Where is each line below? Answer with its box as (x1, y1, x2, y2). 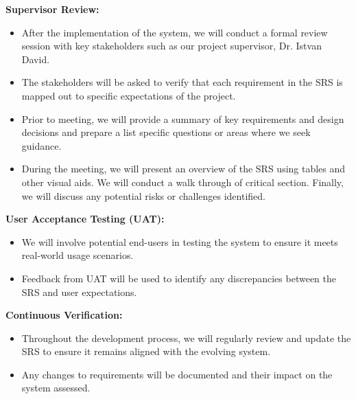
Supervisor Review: (5, 2, 99, 16)
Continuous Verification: (5, 308, 123, 322)
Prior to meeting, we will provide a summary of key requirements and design (21, 111, 344, 126)
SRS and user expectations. (21, 284, 137, 299)
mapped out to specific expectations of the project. (21, 88, 236, 102)
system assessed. (21, 380, 91, 395)
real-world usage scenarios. (21, 248, 134, 262)
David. (21, 52, 50, 66)
